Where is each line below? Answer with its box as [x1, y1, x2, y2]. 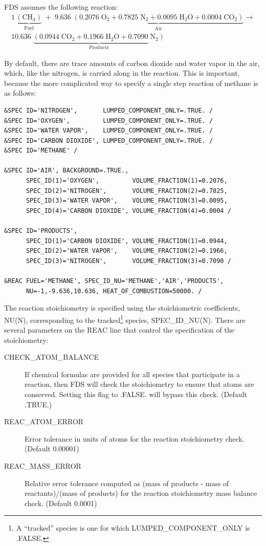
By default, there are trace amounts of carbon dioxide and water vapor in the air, [4, 57, 260, 68]
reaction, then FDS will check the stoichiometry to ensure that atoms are [25, 379, 254, 389]
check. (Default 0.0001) [25, 497, 97, 508]
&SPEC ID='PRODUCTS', [4, 227, 78, 235]
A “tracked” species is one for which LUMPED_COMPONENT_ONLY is [16, 522, 250, 533]
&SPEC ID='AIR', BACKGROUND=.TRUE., [4, 167, 129, 174]
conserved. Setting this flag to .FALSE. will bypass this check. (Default [25, 389, 247, 399]
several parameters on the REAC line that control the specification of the [4, 324, 234, 335]
